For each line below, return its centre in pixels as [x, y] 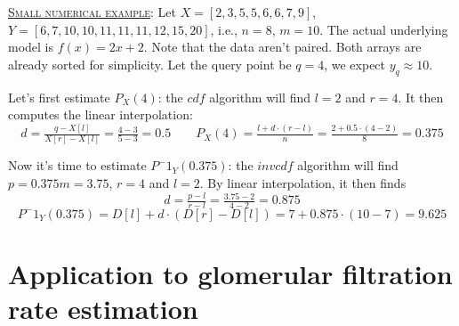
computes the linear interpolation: [101, 114]
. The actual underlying [384, 29]
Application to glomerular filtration [230, 274]
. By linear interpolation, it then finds [303, 183]
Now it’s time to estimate [77, 165]
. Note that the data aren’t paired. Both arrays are [282, 47]
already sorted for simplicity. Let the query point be [150, 64]
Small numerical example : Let [93, 12]
